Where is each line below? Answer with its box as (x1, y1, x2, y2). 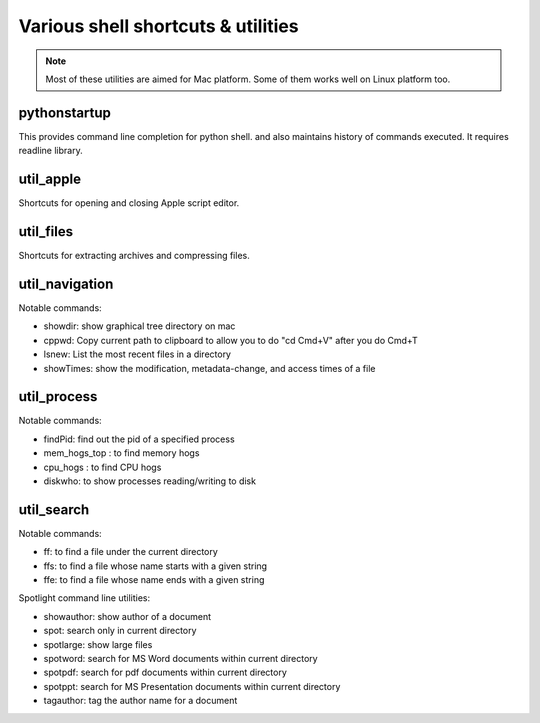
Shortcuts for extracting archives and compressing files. (18, 250, 250, 262)
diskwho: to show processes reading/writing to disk (43, 475, 257, 487)
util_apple (18, 171, 82, 188)
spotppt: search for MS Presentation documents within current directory (43, 680, 341, 692)
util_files (18, 223, 74, 240)
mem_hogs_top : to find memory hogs (43, 447, 200, 459)
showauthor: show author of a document (43, 610, 212, 622)
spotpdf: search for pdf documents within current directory (43, 666, 287, 679)
